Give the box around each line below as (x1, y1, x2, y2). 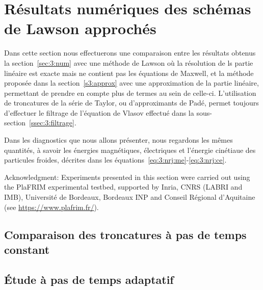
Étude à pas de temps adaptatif (4, 271, 174, 287)
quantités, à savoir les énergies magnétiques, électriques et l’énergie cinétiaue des (4, 144, 256, 155)
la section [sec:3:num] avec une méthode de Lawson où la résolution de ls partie (4, 57, 253, 68)
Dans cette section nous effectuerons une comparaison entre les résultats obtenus (4, 47, 256, 58)
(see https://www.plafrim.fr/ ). (4, 201, 99, 212)
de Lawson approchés (4, 18, 156, 39)
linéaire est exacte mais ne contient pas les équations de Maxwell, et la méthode (4, 67, 254, 78)
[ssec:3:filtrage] (29, 117, 74, 128)
